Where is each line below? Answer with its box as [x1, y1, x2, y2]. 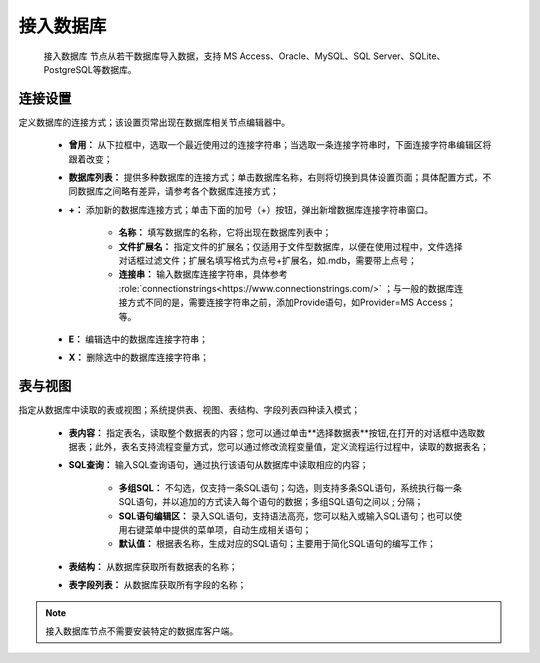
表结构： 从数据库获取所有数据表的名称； [68, 560, 238, 572]
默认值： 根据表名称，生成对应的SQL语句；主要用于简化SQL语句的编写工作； [118, 538, 437, 550]
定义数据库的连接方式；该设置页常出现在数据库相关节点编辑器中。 [18, 116, 290, 128]
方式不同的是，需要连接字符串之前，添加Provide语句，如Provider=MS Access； [126, 296, 456, 309]
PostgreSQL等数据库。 [43, 63, 137, 75]
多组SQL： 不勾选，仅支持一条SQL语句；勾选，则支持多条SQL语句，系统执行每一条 [118, 481, 463, 494]
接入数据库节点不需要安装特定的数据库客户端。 [45, 625, 239, 637]
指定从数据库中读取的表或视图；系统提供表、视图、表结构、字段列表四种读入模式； [18, 404, 360, 416]
